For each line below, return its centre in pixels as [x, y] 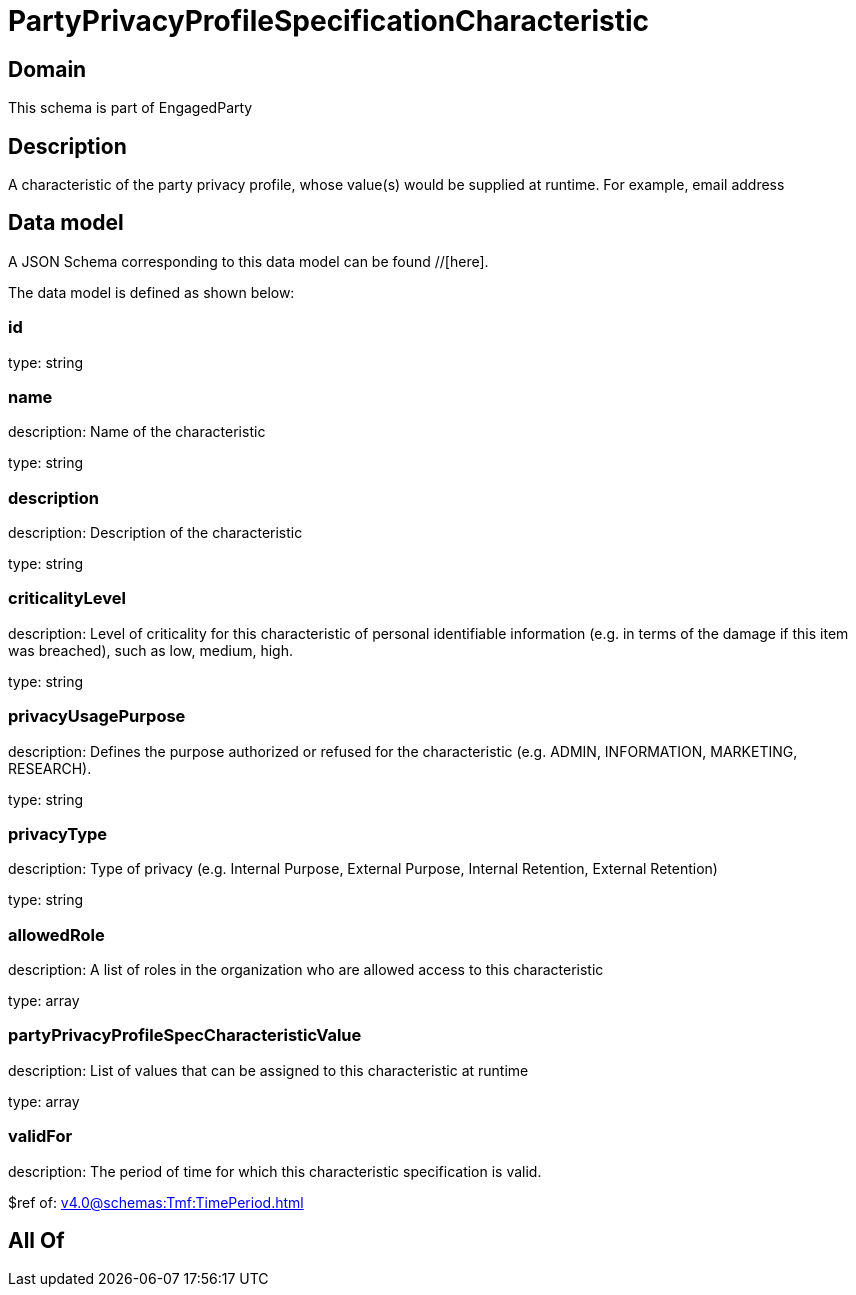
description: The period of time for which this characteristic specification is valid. [275, 1171]
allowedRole [56, 934]
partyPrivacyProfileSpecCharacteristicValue [185, 1035]
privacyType [58, 833]
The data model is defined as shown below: [151, 292]
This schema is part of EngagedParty [130, 108]
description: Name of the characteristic [137, 432]
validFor [40, 1136]
